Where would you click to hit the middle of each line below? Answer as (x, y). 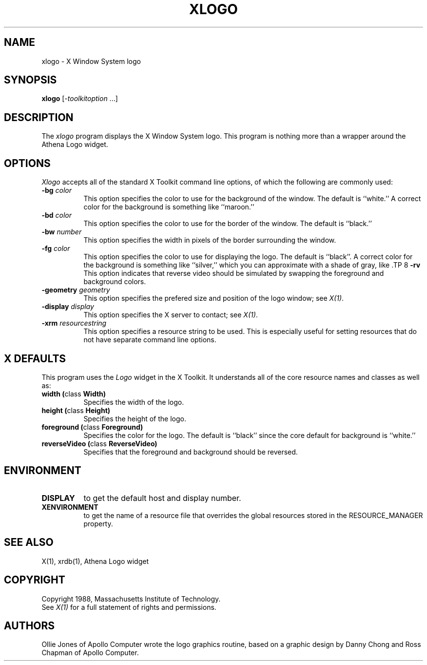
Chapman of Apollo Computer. (90, 653)
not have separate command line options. (150, 340)
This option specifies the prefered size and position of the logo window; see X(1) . (214, 298)
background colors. (115, 282)
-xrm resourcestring (74, 323)
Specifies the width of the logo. (134, 402)
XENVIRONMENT (70, 507)
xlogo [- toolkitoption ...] (80, 99)
